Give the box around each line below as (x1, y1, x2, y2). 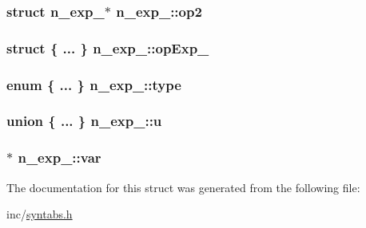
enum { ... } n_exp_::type (6, 74, 181, 94)
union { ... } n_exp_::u (6, 111, 162, 131)
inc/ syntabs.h (6, 206, 73, 222)
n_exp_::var (18, 147, 101, 167)
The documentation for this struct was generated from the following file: (6, 179, 360, 195)
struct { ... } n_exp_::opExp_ (6, 37, 209, 57)
